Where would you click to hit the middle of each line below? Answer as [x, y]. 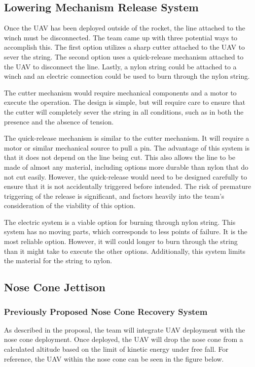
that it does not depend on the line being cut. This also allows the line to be [120, 157]
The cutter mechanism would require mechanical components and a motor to [120, 92]
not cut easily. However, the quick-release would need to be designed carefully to [126, 176]
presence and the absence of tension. [59, 121]
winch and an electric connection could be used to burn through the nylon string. [127, 76]
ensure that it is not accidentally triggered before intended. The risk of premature [128, 186]
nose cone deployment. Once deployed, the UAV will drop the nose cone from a [124, 339]
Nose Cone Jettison [55, 287]
